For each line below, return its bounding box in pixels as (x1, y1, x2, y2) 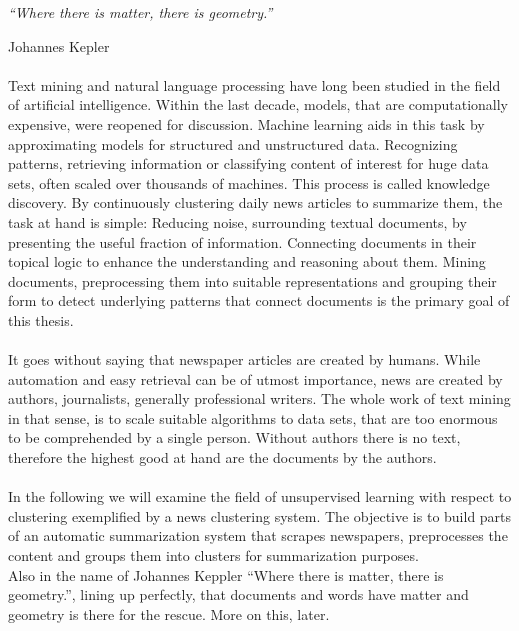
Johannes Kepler (8, 35, 110, 56)
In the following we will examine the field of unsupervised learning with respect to (8, 486, 512, 507)
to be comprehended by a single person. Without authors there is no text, (8, 427, 461, 448)
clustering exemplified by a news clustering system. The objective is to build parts (8, 505, 512, 526)
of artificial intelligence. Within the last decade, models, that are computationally (8, 94, 508, 115)
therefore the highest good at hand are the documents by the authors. (8, 447, 437, 468)
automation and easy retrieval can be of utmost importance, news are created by (8, 368, 503, 389)
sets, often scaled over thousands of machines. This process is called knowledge (8, 172, 490, 193)
